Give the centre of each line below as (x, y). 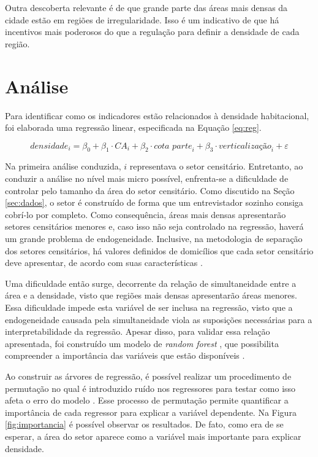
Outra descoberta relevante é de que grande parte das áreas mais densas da (146, 7)
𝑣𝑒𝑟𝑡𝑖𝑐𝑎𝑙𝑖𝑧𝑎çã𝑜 (245, 146)
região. (17, 43)
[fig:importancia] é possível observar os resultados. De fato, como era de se (144, 424)
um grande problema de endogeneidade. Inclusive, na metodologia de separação (154, 239)
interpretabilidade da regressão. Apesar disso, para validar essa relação (138, 331)
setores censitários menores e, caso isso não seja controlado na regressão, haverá (154, 226)
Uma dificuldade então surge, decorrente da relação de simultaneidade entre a (151, 283)
